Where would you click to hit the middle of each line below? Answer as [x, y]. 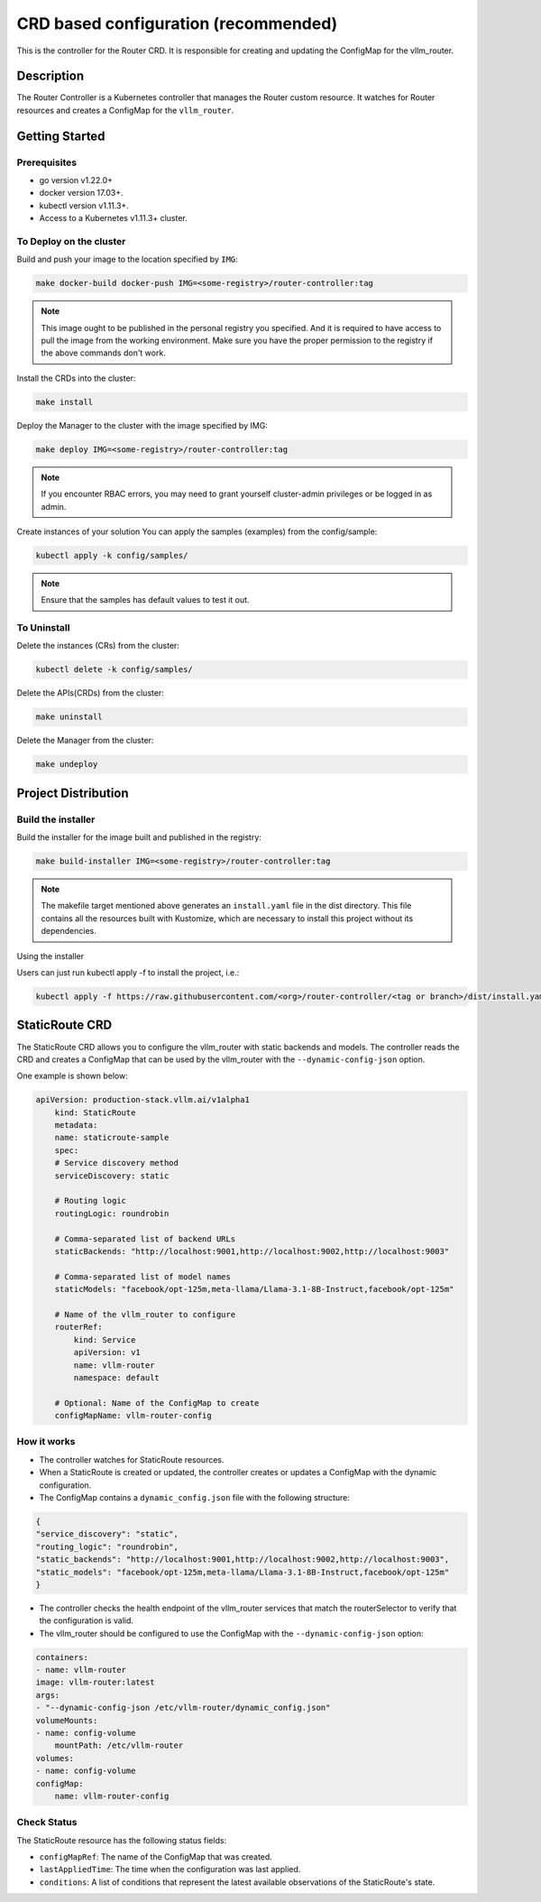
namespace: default [116, 1377]
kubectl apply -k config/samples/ [112, 555]
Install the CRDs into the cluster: [76, 378]
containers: [62, 1657]
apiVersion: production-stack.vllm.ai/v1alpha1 [142, 1100]
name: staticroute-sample [112, 1138]
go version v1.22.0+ [76, 180]
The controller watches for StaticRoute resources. [132, 1459]
